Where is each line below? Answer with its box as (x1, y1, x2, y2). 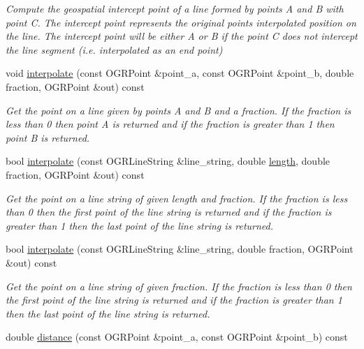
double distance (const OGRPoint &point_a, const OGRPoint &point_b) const (6, 329, 348, 344)
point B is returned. (6, 130, 90, 144)
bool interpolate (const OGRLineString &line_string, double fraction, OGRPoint (6, 242, 354, 256)
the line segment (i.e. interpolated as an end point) (6, 42, 223, 57)
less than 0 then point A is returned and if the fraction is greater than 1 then (6, 117, 335, 131)
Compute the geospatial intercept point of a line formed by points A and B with (6, 1, 344, 15)
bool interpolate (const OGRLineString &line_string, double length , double (6, 154, 330, 168)
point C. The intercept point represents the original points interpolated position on (6, 15, 356, 29)
